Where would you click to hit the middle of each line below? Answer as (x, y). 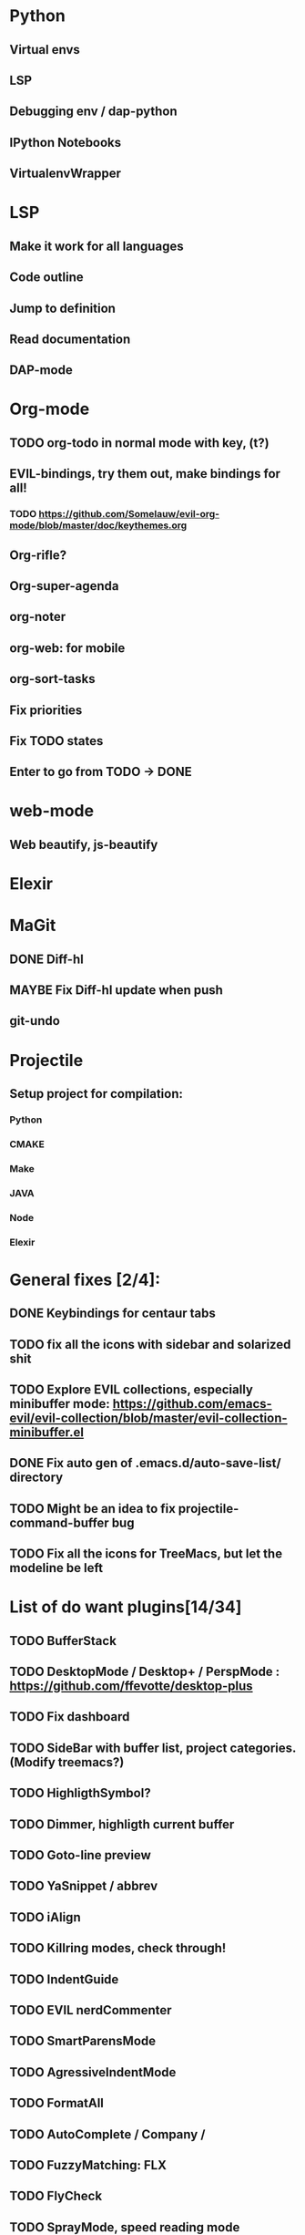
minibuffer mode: (60, 1404)
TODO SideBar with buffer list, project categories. (153, 1748)
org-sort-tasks (52, 679)
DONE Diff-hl (46, 959)
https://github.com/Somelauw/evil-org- (129, 514)
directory (36, 1478)
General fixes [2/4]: (85, 1280)
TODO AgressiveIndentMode (93, 2072)
